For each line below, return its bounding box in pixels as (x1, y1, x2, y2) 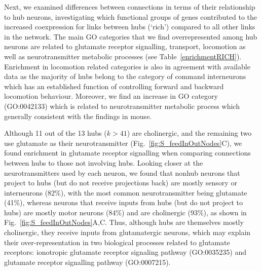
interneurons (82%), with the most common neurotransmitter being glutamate (4, 187, 247, 198)
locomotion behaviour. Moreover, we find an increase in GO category (4, 91, 218, 101)
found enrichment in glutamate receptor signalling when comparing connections (4, 147, 251, 158)
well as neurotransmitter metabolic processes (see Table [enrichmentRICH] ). (4, 51, 242, 61)
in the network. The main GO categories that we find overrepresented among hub (4, 31, 257, 42)
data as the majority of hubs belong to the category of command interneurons (4, 71, 246, 82)
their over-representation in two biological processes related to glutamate (4, 237, 230, 247)
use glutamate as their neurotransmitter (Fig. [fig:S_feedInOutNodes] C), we (4, 137, 242, 148)
